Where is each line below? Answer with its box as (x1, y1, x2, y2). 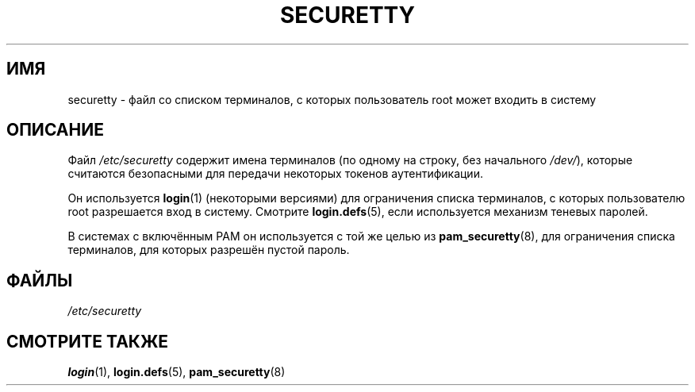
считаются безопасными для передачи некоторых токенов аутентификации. (67, 167, 483, 181)
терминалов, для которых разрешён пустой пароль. (67, 243, 350, 257)
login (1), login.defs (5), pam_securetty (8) (67, 365, 286, 379)
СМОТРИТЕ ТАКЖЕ (6, 331, 169, 352)
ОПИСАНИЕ (6, 120, 104, 140)
